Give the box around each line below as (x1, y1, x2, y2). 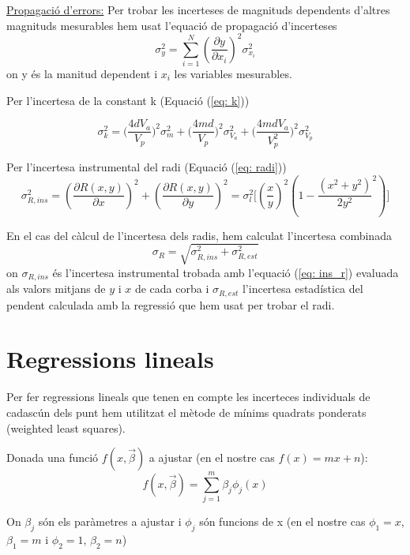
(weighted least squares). (6, 419, 126, 436)
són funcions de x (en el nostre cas (199, 513, 366, 530)
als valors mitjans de (6, 280, 106, 297)
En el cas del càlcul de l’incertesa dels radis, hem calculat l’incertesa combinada (6, 227, 392, 243)
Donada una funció (6, 449, 99, 466)
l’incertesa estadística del (242, 280, 363, 297)
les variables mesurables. (174, 66, 292, 82)
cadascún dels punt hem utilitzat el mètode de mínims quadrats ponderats (6, 403, 367, 420)
